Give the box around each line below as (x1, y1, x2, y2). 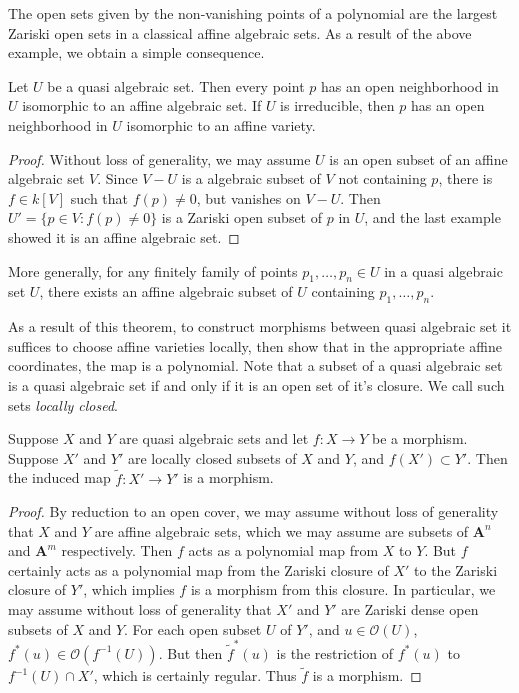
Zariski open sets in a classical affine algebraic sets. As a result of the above (8, 22, 472, 43)
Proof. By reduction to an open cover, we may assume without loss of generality (8, 501, 499, 522)
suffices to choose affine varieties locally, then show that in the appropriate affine (8, 335, 502, 356)
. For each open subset (124, 618, 262, 639)
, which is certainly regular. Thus (93, 665, 297, 686)
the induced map (8, 467, 111, 488)
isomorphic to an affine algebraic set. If (22, 95, 262, 116)
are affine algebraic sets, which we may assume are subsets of (94, 520, 469, 541)
